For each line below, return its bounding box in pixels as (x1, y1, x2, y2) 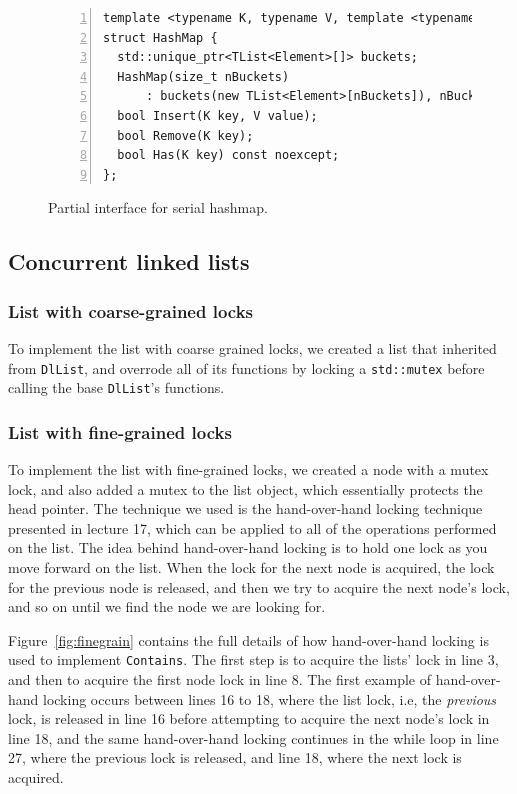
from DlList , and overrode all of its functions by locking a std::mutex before (8, 357, 485, 378)
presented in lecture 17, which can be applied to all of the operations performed (8, 517, 497, 538)
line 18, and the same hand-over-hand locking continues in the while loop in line (8, 727, 499, 748)
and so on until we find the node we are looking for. (8, 596, 326, 617)
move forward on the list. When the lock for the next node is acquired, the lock (8, 557, 495, 578)
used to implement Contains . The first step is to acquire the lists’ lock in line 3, (8, 649, 499, 670)
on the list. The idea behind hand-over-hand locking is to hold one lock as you (8, 537, 488, 558)
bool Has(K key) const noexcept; (117, 148, 340, 163)
